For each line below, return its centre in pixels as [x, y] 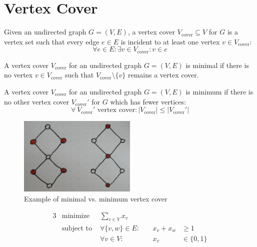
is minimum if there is [219, 91]
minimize [75, 216]
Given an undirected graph [45, 32]
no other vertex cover [36, 101]
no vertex [18, 75]
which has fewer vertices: [148, 101]
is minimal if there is [217, 65]
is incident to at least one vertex [170, 41]
